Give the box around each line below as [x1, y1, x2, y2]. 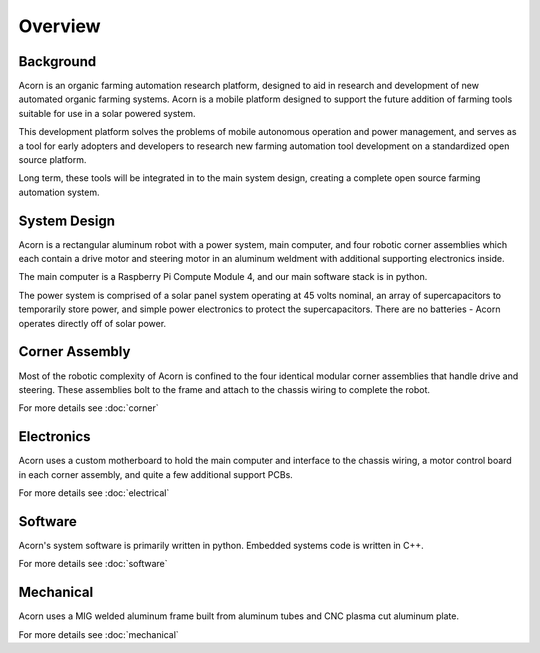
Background [18, 53, 97, 70]
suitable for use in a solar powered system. [18, 107, 196, 119]
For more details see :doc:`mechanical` [18, 628, 179, 640]
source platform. [18, 154, 87, 166]
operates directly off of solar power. [18, 317, 167, 329]
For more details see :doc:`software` [18, 558, 168, 570]
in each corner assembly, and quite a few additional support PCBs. [18, 468, 294, 480]
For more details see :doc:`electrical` [18, 487, 170, 499]
